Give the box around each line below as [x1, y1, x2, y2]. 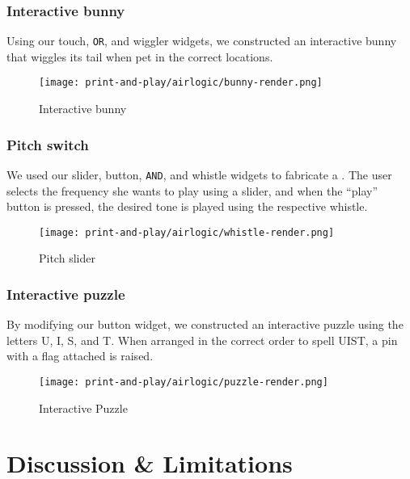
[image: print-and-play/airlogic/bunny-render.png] [39, 77, 323, 89]
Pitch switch [6, 134, 89, 154]
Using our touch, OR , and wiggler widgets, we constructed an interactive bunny [6, 32, 397, 49]
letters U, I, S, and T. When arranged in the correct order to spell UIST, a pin [6, 331, 398, 348]
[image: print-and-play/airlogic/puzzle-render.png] [39, 376, 328, 389]
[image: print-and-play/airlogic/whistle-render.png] [39, 226, 335, 238]
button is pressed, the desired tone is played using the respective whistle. [6, 198, 368, 215]
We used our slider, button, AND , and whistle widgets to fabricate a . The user [6, 166, 392, 183]
